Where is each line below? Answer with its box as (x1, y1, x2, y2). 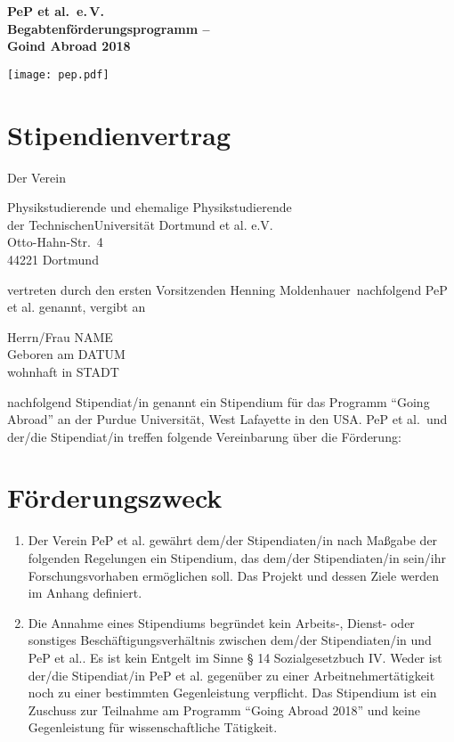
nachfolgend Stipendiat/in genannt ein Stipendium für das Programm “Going (7, 392, 430, 411)
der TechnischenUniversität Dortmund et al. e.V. (7, 215, 273, 233)
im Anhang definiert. (28, 583, 142, 602)
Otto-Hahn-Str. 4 (7, 232, 103, 251)
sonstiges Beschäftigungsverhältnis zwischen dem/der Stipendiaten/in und (28, 631, 432, 649)
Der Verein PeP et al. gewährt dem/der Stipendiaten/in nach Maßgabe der (28, 531, 438, 550)
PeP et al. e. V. (7, 2, 104, 20)
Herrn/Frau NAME (7, 327, 113, 346)
